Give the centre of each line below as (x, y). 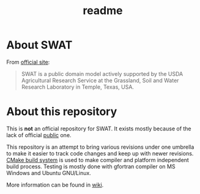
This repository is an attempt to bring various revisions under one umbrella (100, 147)
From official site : (28, 62)
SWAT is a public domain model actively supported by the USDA (102, 73)
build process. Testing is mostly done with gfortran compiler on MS (91, 166)
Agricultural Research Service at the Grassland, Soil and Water (100, 80)
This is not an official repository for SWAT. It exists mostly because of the (99, 129)
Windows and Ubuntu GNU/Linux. (49, 173)
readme (103, 11)
